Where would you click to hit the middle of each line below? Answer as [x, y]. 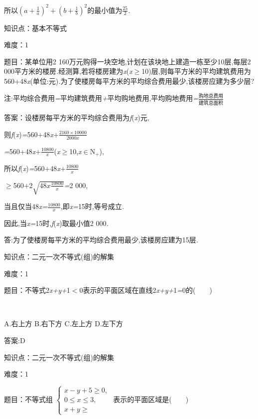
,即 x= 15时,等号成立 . [92, 206]
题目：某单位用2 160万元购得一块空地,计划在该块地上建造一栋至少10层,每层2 [128, 61]
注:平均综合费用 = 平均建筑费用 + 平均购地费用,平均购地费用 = [101, 98]
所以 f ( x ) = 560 [24, 168]
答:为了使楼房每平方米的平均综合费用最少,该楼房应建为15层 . [101, 240]
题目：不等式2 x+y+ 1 [37, 290]
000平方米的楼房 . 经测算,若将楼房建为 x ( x [68, 71]
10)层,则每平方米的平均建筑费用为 [196, 71]
